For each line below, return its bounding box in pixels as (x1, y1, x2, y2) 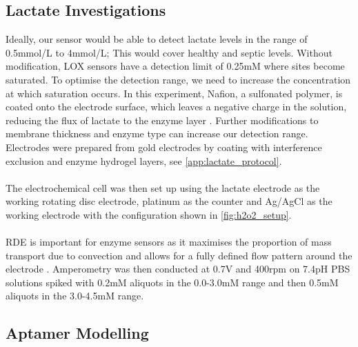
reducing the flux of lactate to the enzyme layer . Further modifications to (6, 112, 319, 127)
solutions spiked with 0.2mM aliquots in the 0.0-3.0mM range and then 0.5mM (6, 275, 339, 289)
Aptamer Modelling (6, 322, 149, 344)
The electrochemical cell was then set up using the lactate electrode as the (6, 180, 320, 195)
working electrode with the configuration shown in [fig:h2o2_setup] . (6, 207, 292, 221)
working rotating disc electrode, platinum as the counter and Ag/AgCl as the (6, 194, 332, 208)
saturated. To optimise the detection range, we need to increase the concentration (6, 72, 351, 86)
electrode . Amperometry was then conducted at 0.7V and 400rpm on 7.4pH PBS (6, 261, 350, 276)
